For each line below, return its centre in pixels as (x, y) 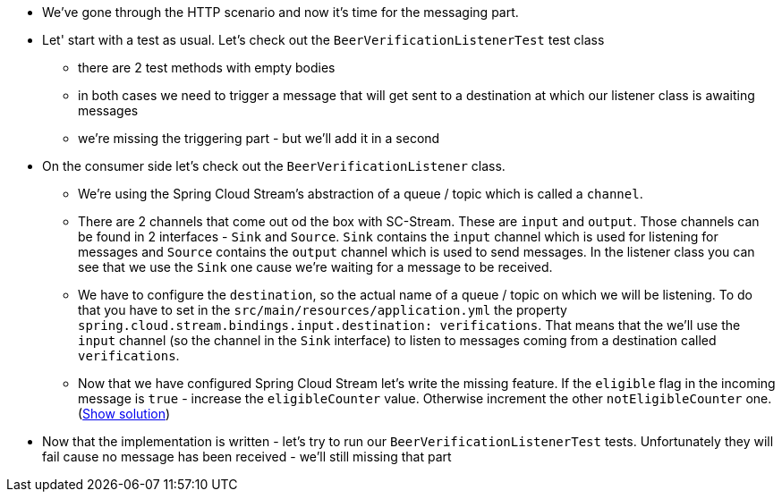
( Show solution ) (124, 414)
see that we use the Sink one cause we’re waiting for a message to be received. (315, 267)
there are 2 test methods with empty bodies (207, 68)
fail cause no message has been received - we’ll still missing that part (247, 457)
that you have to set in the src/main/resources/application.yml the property (323, 310)
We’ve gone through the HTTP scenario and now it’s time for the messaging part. (280, 12)
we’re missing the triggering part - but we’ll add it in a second (259, 138)
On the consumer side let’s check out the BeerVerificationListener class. (274, 166)
